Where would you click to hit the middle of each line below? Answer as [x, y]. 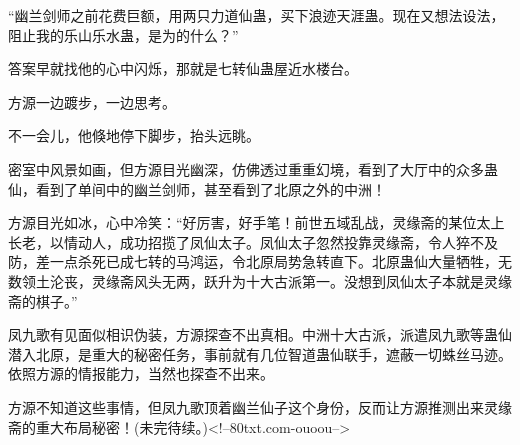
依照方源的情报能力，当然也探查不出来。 [141, 373]
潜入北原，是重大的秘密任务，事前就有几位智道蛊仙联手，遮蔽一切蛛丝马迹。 [260, 353]
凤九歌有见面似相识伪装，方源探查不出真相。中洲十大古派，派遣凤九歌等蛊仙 [260, 334]
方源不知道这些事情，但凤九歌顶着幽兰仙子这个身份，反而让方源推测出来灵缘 [260, 406]
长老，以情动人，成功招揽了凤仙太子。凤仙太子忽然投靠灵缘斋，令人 [232, 241]
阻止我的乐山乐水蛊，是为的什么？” [123, 34]
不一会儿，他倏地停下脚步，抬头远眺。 [134, 135]
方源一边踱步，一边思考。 [92, 101]
